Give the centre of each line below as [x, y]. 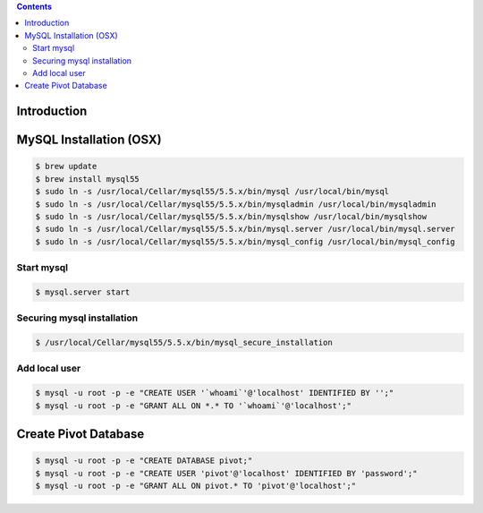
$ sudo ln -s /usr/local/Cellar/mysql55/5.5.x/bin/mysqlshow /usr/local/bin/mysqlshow [231, 216]
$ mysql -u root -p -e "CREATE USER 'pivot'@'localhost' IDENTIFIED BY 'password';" [226, 473]
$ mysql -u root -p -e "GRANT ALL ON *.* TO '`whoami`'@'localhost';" [194, 406]
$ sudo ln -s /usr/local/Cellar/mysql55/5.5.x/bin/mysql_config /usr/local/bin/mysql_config [245, 241]
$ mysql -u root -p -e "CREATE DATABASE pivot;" [144, 461]
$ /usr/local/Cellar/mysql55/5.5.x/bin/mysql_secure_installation [184, 342]
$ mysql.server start [83, 292]
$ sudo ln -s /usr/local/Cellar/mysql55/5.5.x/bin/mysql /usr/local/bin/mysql [212, 192]
